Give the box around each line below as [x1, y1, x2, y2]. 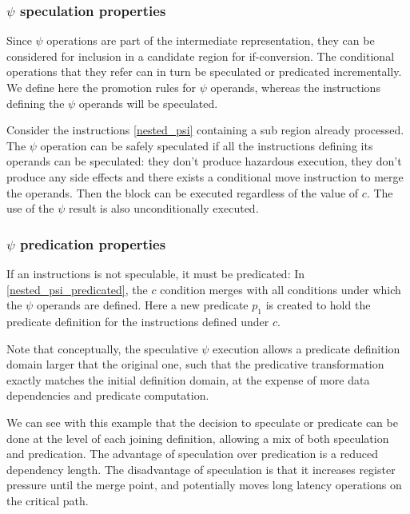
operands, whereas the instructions [210, 79, 380, 95]
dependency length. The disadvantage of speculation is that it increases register [6, 460, 396, 477]
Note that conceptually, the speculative [6, 340, 198, 357]
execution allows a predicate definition [213, 340, 400, 357]
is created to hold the [265, 297, 371, 313]
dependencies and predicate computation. [6, 387, 209, 404]
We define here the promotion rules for [6, 79, 197, 95]
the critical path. [6, 492, 89, 508]
